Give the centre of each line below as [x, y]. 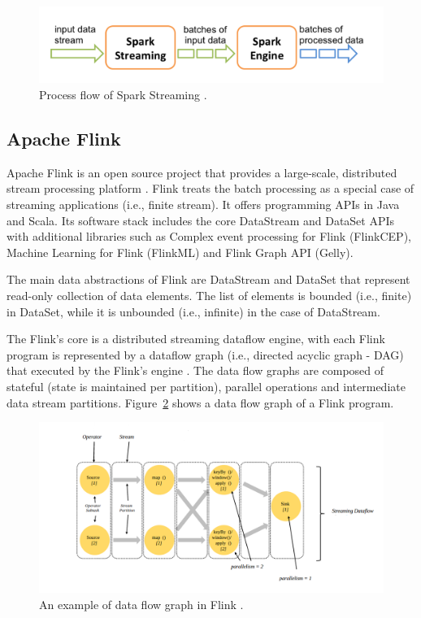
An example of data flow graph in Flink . [141, 605]
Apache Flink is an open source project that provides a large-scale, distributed [202, 172]
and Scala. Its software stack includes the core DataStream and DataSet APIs [201, 220]
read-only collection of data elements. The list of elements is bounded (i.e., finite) [209, 295]
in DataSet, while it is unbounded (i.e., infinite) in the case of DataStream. [193, 311]
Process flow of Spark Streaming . [123, 94]
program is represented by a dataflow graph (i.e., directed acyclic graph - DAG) [205, 354]
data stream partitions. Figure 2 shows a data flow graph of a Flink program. [200, 402]
